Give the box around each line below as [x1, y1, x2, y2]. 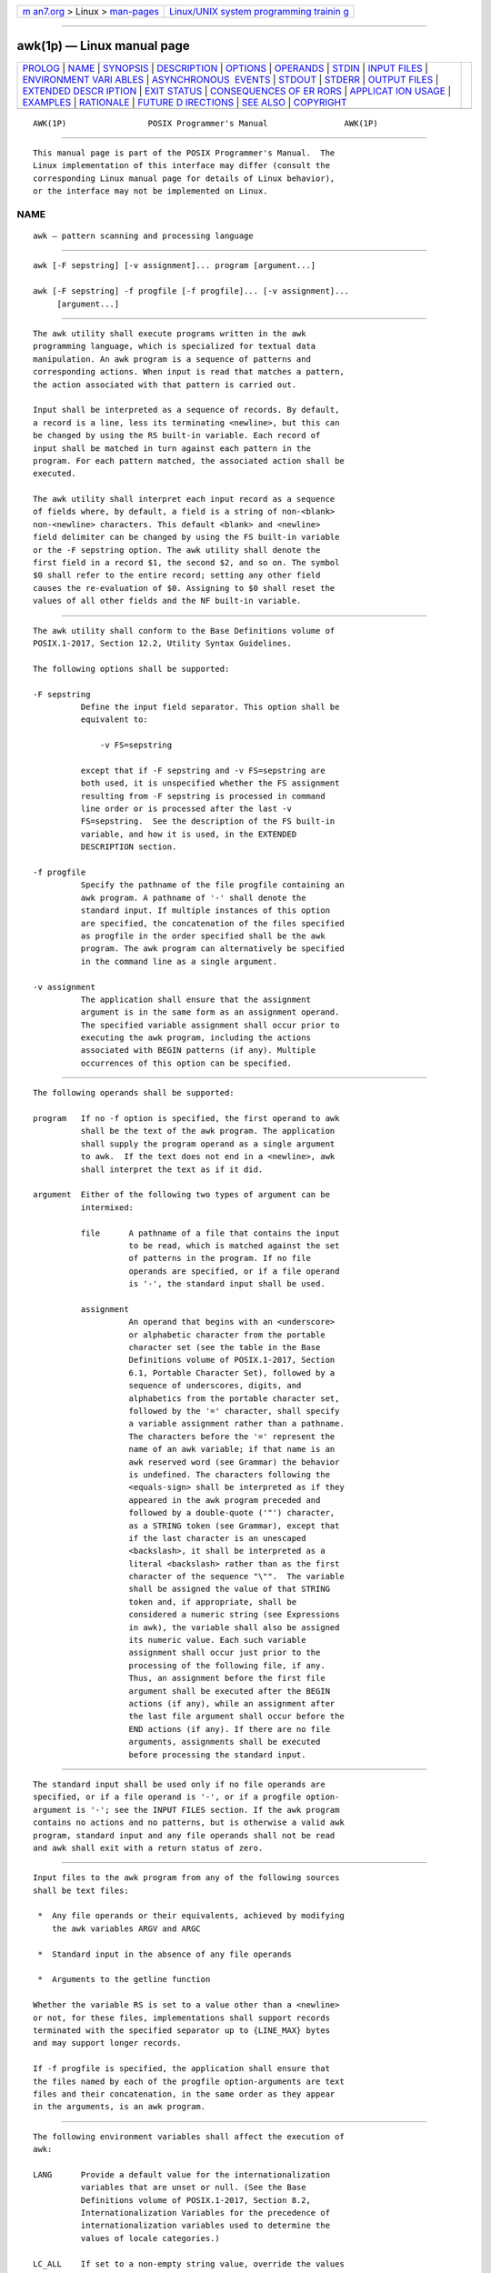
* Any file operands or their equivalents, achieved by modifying [37, 1910, 345, 1921]
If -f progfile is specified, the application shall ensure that [33, 2064, 331, 2074]
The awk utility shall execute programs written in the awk [33, 328, 306, 338]
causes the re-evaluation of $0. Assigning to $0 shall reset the [33, 583, 336, 593]
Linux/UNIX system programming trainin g [169, 5, 349, 17]
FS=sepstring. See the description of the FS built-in [80, 816, 336, 826]
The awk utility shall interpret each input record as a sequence [33, 494, 336, 505]
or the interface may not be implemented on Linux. [33, 186, 268, 196]
